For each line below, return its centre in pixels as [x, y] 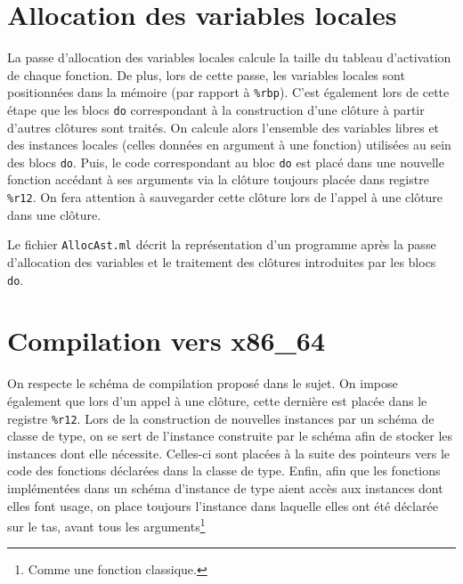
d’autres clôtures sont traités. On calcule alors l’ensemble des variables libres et [223, 127]
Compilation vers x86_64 [167, 341]
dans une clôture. [54, 214]
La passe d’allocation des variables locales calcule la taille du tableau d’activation [229, 57]
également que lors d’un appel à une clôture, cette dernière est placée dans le [217, 400]
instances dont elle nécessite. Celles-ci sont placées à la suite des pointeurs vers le [229, 453]
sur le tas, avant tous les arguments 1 [106, 525]
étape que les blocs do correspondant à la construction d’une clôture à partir [216, 109]
